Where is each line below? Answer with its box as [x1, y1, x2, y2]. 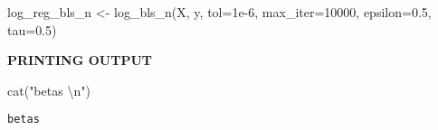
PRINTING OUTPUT [7, 51, 152, 70]
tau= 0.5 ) [7, 20, 57, 39]
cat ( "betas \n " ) [7, 80, 90, 99]
